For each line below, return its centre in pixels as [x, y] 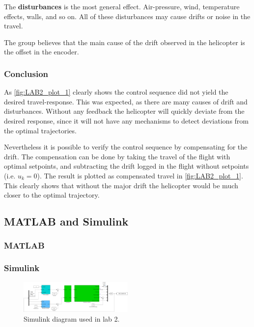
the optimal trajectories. [40, 130]
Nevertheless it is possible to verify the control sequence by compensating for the [126, 147]
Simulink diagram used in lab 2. [72, 318]
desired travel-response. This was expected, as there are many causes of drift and [126, 101]
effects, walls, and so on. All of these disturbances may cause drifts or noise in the [127, 16]
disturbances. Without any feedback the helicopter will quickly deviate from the [124, 111]
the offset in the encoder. [42, 52]
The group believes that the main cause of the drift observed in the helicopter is [125, 42]
